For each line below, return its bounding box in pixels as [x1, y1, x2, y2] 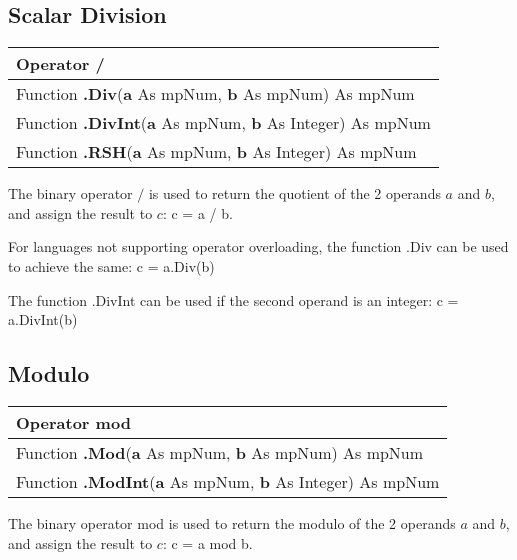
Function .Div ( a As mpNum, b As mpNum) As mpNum [16, 82, 415, 106]
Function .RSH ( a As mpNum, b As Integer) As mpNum [16, 140, 417, 164]
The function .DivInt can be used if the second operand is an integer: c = [8, 289, 459, 310]
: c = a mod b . [162, 532, 253, 553]
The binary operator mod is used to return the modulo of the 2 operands [8, 512, 456, 533]
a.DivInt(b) [8, 309, 78, 330]
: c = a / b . [162, 202, 233, 223]
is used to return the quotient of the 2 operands [148, 183, 441, 204]
